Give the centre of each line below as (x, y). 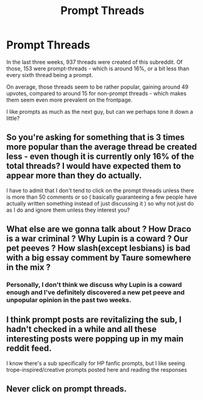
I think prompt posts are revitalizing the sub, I (94, 320)
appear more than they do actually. (74, 176)
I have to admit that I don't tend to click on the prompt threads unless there (100, 190)
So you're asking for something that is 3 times (95, 137)
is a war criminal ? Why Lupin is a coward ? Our (97, 239)
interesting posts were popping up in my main (95, 339)
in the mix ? (28, 268)
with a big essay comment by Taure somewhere (99, 258)
